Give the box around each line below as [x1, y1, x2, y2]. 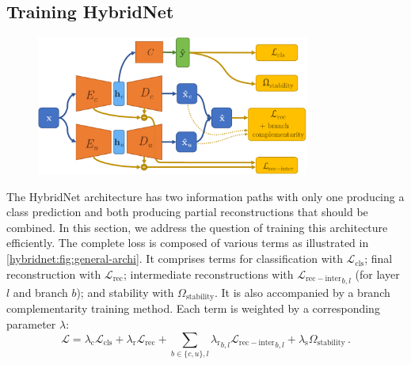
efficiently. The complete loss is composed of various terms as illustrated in [6, 234, 369, 251]
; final [364, 250, 393, 267]
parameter [6, 315, 56, 332]
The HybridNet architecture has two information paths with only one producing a [6, 188, 405, 204]
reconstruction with [6, 265, 101, 282]
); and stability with [76, 283, 174, 300]
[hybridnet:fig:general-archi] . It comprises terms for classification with [6, 250, 343, 267]
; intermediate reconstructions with [123, 265, 294, 282]
